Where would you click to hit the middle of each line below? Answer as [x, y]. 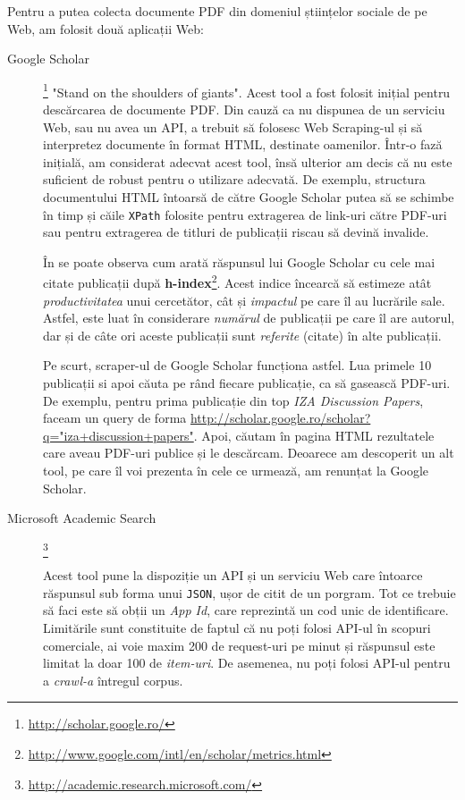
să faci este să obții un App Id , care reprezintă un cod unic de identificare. [246, 610]
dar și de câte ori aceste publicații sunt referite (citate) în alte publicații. [242, 335]
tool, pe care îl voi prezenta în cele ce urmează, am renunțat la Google [236, 471]
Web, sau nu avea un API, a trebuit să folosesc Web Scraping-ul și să [233, 126]
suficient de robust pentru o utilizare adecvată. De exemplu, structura [234, 179]
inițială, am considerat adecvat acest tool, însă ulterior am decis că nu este [248, 161]
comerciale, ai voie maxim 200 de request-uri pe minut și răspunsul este [239, 645]
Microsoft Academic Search [82, 518]
